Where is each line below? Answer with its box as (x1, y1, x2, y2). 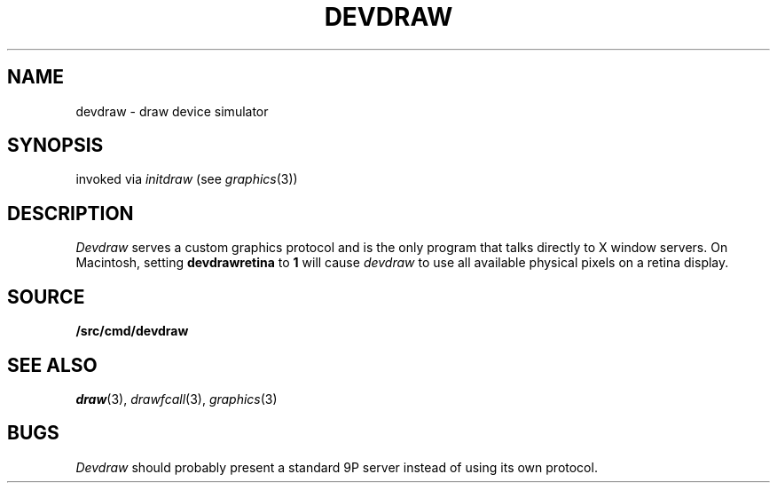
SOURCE (7, 285, 85, 308)
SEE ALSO (7, 353, 98, 376)
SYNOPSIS (7, 134, 104, 157)
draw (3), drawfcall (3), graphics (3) (75, 391, 278, 407)
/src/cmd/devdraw (75, 323, 189, 339)
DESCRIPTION (7, 202, 134, 225)
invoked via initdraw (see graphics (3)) (75, 171, 298, 187)
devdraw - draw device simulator (75, 103, 269, 119)
